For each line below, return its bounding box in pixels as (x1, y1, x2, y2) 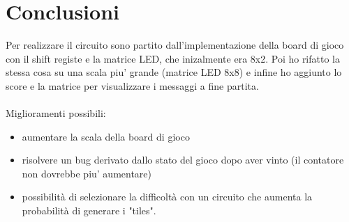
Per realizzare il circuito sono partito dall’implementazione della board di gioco (6, 38, 344, 52)
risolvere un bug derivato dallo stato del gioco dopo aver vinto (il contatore (22, 152, 344, 167)
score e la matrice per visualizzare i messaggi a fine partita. (6, 78, 259, 93)
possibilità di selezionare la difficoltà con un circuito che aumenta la (22, 189, 313, 204)
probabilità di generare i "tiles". (22, 203, 156, 218)
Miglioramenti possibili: (6, 106, 106, 120)
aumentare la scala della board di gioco (22, 129, 190, 143)
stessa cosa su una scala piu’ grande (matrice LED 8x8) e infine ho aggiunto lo (6, 65, 342, 79)
